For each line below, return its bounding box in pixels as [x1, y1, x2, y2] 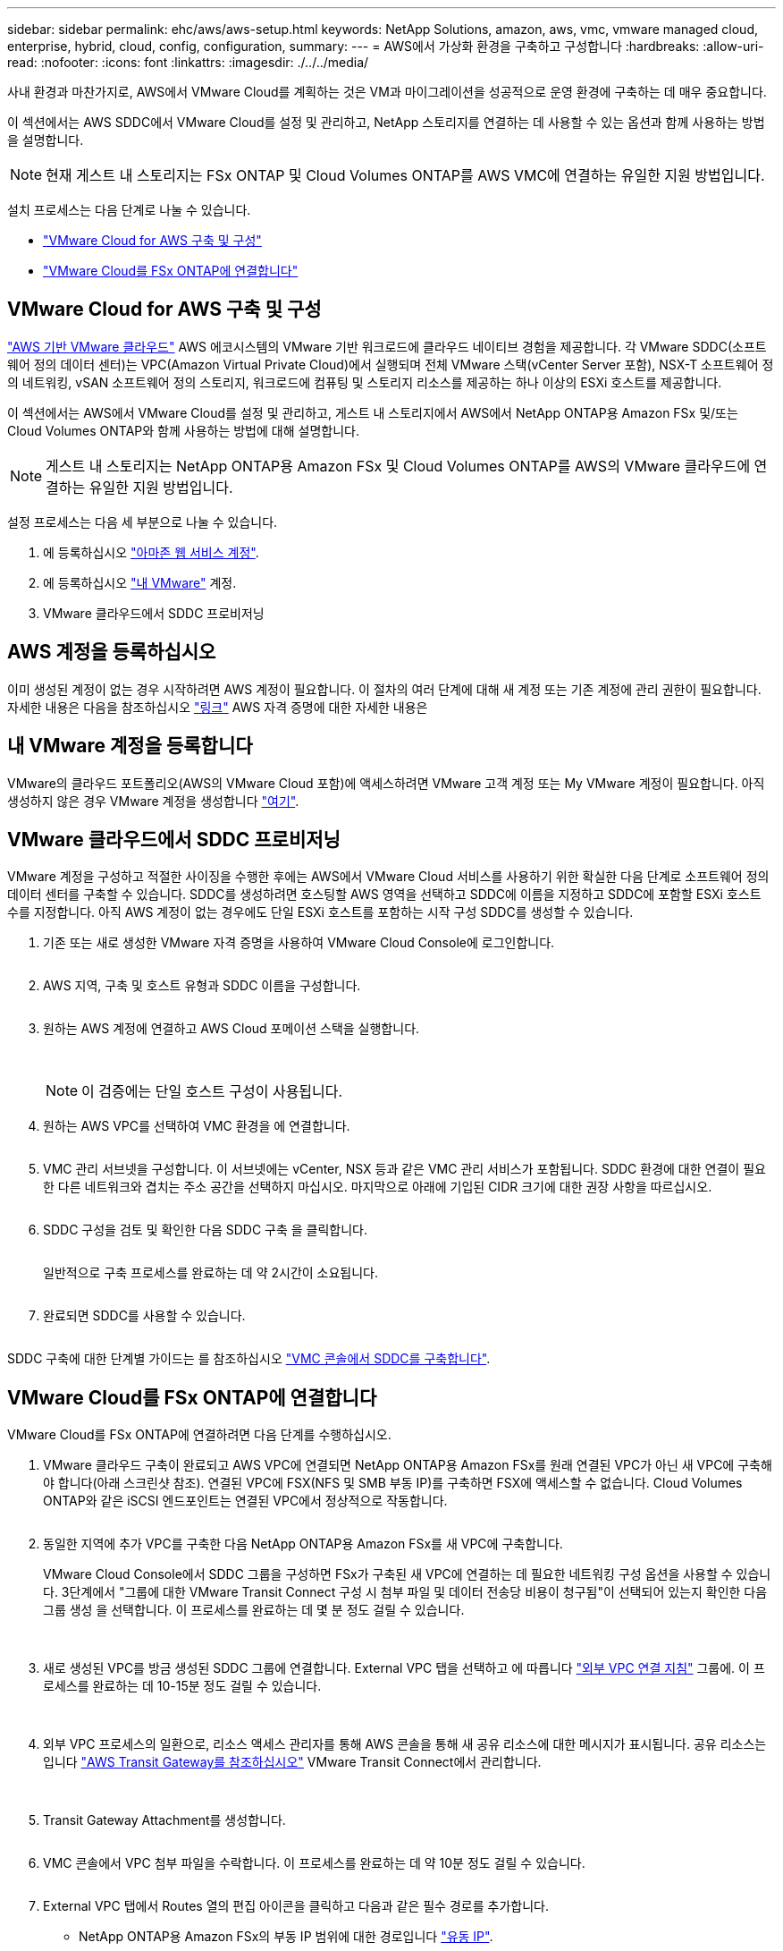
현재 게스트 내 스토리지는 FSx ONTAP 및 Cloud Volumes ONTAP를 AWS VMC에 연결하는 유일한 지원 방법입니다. [46, 166, 765, 184]
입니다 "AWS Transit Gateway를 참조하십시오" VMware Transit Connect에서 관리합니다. [43, 1754, 542, 1770]
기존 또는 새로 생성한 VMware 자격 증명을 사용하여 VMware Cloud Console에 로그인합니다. [43, 935, 555, 951]
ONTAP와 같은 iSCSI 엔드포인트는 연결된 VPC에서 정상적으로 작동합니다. [43, 1493, 448, 1509]
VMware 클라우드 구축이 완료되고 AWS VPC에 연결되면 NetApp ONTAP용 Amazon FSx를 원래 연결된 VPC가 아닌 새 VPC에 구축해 [43, 1457, 772, 1473]
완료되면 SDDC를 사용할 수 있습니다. [43, 1308, 246, 1324]
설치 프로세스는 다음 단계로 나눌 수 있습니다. [7, 202, 251, 217]
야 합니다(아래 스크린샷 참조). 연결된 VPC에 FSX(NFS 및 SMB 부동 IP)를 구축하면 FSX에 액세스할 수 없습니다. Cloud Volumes [43, 1475, 743, 1491]
